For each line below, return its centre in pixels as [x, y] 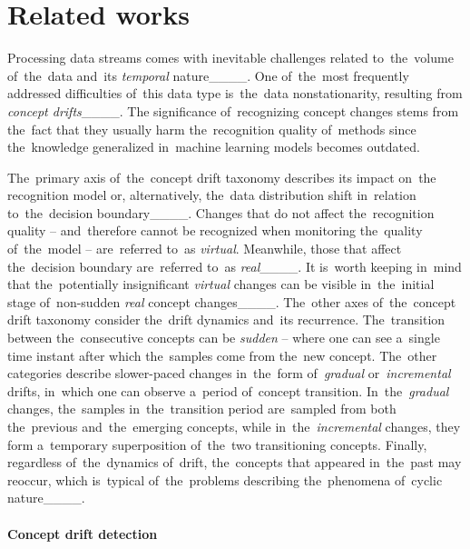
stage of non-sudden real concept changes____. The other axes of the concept [232, 301]
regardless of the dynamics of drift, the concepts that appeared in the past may [235, 462]
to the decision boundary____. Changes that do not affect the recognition [221, 212]
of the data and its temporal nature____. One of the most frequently [208, 75]
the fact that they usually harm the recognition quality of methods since [212, 129]
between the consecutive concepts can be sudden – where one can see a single [224, 338]
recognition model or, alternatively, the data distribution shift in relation [212, 195]
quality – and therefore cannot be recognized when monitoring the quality [215, 230]
